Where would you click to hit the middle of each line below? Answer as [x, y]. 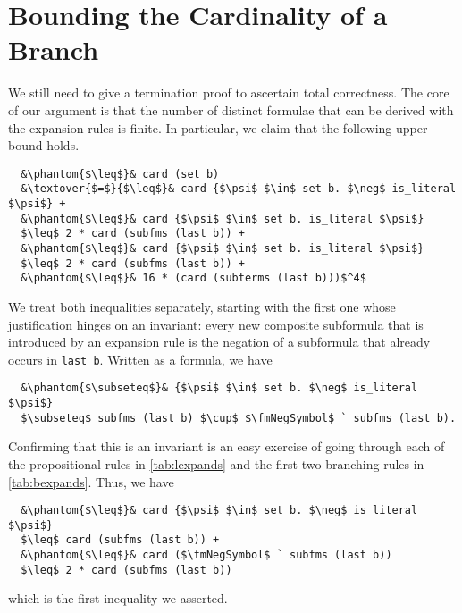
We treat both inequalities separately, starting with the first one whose [202, 306]
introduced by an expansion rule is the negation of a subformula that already [219, 342]
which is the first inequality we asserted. [118, 598]
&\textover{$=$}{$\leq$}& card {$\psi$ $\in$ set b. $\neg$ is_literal [239, 189]
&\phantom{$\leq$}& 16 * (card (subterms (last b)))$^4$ [193, 278]
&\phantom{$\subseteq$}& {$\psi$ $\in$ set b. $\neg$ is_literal [219, 388]
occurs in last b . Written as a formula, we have [140, 359]
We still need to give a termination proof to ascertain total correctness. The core [229, 92]
